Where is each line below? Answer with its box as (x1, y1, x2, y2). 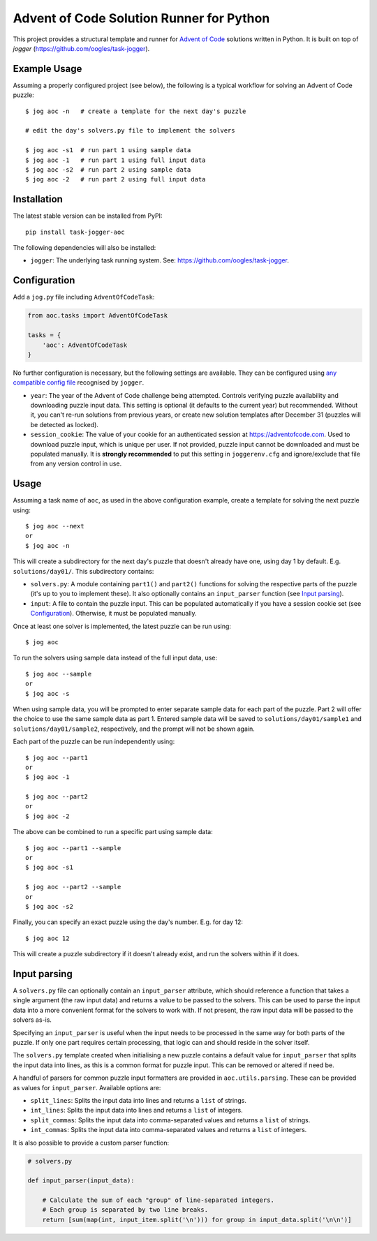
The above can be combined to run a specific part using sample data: (13, 828, 213, 836)
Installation (13, 193, 63, 205)
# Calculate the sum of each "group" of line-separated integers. (42, 1196, 275, 1204)
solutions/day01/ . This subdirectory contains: (13, 567, 154, 575)
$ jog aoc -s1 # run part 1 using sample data (25, 147, 191, 154)
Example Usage (13, 63, 82, 75)
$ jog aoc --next (25, 522, 84, 530)
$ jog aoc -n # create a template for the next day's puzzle (25, 107, 246, 115)
